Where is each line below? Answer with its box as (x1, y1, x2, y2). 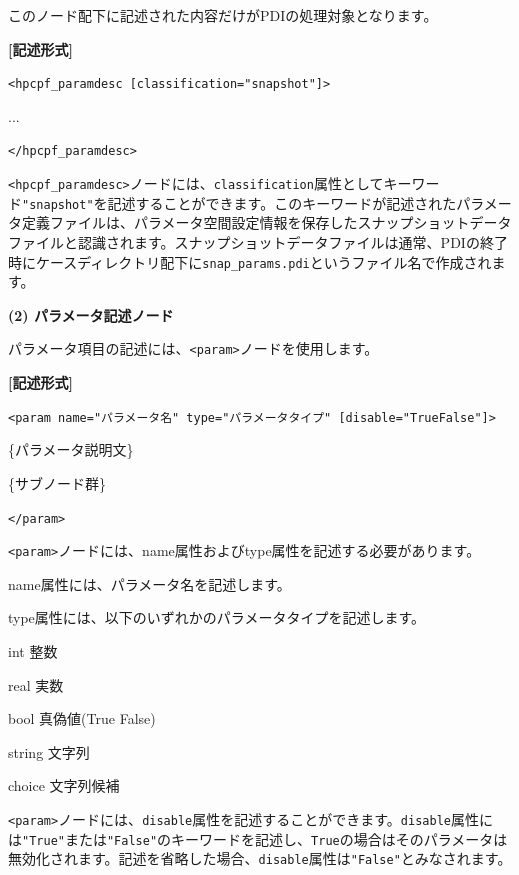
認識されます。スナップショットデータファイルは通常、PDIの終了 (77, 232, 508, 252)
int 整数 (8, 641, 58, 662)
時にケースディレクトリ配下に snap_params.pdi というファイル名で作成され (8, 251, 492, 272)
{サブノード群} (8, 472, 106, 493)
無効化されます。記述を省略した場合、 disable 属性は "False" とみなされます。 (8, 848, 512, 869)
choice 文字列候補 (8, 775, 120, 796)
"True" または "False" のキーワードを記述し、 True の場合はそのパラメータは (22, 828, 508, 849)
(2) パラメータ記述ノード (8, 304, 174, 325)
